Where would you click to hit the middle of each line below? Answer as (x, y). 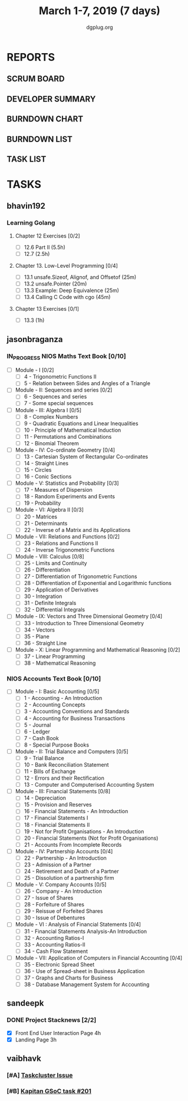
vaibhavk (24, 1059)
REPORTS (31, 57)
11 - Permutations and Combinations (68, 436)
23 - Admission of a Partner (58, 865)
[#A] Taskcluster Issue (40, 1076)
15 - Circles (38, 470)
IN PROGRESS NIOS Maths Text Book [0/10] (66, 356)
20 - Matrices (41, 517)
